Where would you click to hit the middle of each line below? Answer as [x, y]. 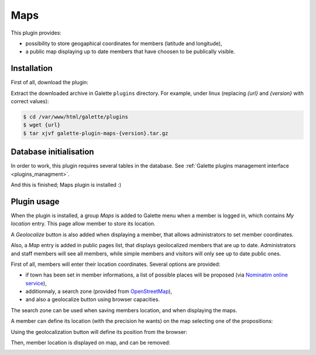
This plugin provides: [36, 33]
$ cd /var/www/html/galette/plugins [76, 117]
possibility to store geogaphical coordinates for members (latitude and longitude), [124, 43]
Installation [32, 68]
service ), [36, 283]
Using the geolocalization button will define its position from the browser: [99, 332]
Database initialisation [52, 152]
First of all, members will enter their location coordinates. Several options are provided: [116, 264]
